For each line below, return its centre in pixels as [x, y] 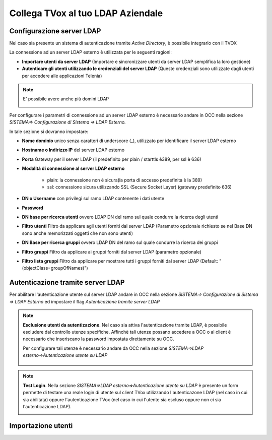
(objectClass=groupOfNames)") [55, 268]
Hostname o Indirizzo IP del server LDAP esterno [73, 150]
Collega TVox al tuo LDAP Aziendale [86, 13]
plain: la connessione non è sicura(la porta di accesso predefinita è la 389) [125, 180]
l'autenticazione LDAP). [47, 407]
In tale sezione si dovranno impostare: [49, 132]
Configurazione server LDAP [55, 31]
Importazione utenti [41, 426]
